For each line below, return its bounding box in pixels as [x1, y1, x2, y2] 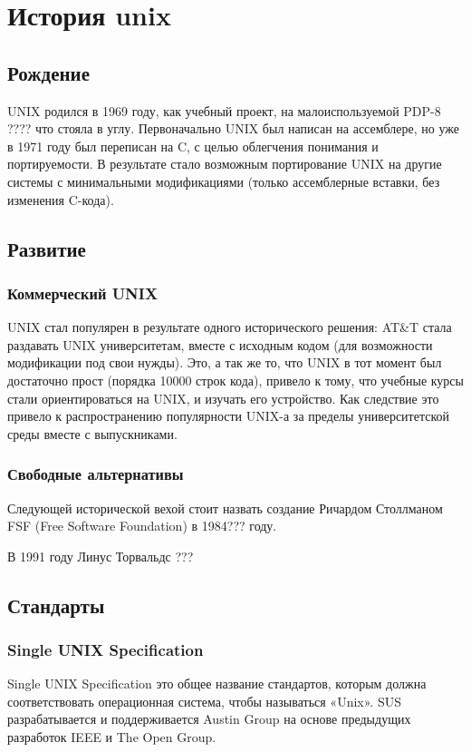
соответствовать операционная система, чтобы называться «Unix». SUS [7, 691, 401, 710]
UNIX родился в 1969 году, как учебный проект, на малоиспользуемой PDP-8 [7, 101, 441, 120]
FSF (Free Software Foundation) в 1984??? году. [7, 516, 277, 535]
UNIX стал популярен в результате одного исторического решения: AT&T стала [7, 317, 452, 337]
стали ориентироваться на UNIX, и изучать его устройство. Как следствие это [7, 388, 439, 407]
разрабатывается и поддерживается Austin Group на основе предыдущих [7, 709, 411, 728]
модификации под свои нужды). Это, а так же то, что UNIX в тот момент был [7, 353, 442, 372]
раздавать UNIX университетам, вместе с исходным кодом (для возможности [7, 335, 433, 354]
